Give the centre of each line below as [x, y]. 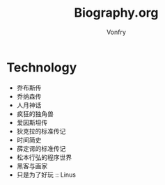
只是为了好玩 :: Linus [46, 175]
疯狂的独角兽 [35, 113]
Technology [42, 67]
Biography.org [116, 13]
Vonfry [116, 32]
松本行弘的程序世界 [44, 157]
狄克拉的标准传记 [41, 131]
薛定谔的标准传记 [41, 148]
